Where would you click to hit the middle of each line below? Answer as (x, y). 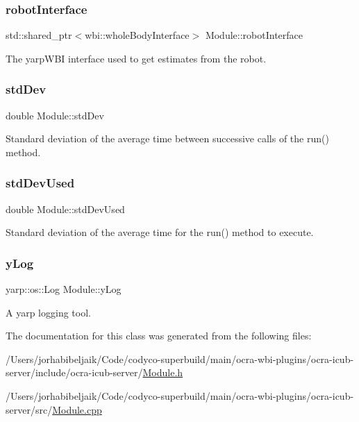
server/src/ (29, 409)
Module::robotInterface (254, 35)
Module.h (163, 372)
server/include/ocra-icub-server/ (74, 372)
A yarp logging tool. (48, 312)
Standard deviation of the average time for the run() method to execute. (160, 232)
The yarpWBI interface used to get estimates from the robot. (136, 58)
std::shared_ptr (39, 35)
